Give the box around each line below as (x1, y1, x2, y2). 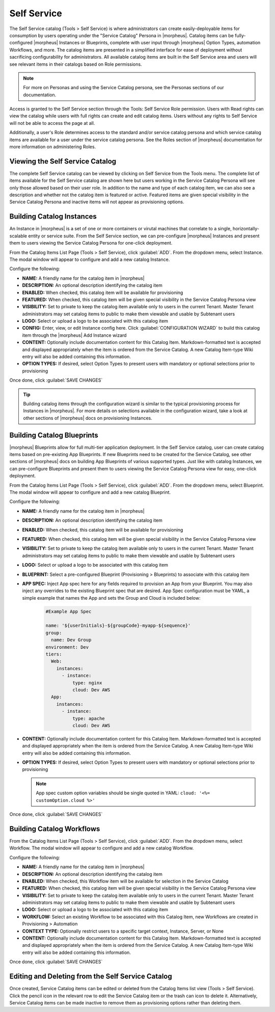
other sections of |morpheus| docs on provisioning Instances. (23, 415, 153, 421)
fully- (234, 32, 246, 38)
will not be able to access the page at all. (9, 120, 95, 126)
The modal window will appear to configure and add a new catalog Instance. (9, 256, 170, 262)
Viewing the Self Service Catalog (9, 157, 117, 166)
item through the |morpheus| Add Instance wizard (22, 332, 127, 338)
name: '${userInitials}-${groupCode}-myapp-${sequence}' (45, 623, 191, 629)
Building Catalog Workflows (9, 824, 100, 833)
